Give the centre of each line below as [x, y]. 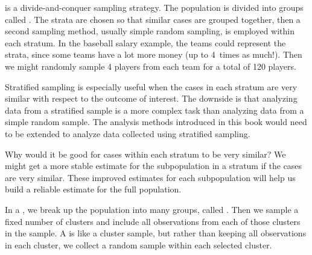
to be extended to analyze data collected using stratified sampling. [128, 133]
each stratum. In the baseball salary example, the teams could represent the [145, 42]
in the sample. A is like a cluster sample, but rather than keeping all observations [156, 233]
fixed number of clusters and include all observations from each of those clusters [153, 221]
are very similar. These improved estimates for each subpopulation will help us [150, 177]
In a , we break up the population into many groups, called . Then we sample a [152, 209]
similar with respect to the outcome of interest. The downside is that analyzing [151, 98]
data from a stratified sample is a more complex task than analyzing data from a [154, 110]
